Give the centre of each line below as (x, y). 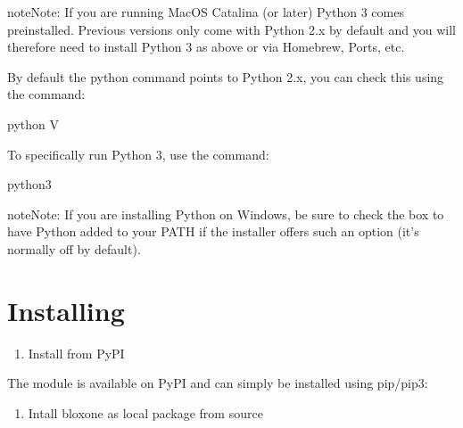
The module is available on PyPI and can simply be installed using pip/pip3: (218, 383)
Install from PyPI (76, 353)
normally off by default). (74, 248)
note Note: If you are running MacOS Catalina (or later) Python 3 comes (206, 12)
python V (33, 123)
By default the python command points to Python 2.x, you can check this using (226, 76)
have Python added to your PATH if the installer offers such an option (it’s (213, 231)
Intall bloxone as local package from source (145, 412)
